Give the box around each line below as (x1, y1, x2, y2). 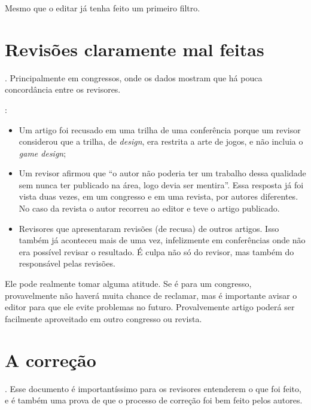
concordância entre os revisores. (5, 83, 121, 96)
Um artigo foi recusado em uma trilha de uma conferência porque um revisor (19, 123, 301, 136)
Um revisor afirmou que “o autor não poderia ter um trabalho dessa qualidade (19, 167, 306, 179)
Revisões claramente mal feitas (5, 36, 264, 61)
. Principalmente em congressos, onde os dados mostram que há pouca (5, 71, 263, 84)
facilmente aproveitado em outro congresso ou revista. (5, 312, 202, 325)
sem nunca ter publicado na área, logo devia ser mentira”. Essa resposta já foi (19, 178, 304, 191)
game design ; (19, 146, 66, 159)
